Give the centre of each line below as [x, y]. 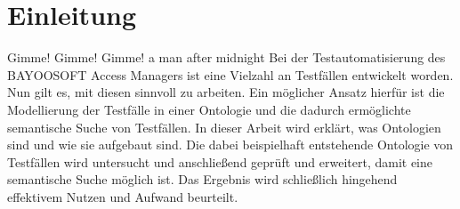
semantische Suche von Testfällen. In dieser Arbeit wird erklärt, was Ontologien [224, 127]
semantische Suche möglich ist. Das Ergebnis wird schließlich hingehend [202, 179]
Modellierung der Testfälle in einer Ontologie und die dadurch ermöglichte [209, 109]
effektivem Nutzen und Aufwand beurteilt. [123, 196]
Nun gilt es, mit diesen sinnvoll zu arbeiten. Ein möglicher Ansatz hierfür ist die [226, 92]
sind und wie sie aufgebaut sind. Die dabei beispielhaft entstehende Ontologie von [230, 145]
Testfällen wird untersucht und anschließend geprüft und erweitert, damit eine [220, 161]
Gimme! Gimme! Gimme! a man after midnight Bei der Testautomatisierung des [226, 57]
